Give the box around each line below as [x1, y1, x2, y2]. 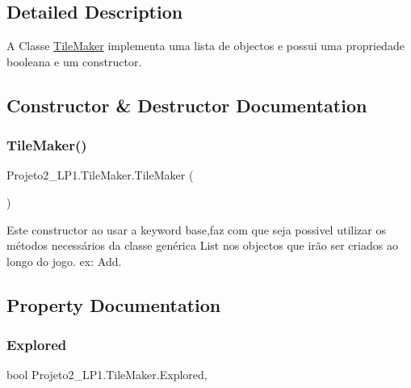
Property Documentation [6, 292, 221, 317]
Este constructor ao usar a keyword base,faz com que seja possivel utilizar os [6, 221, 386, 238]
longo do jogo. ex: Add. [6, 252, 122, 269]
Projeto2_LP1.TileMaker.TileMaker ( [6, 167, 194, 183]
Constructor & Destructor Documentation [6, 92, 367, 117]
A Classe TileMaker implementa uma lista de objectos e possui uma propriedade [6, 37, 405, 54]
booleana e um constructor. [6, 53, 142, 70]
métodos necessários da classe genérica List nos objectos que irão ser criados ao [6, 237, 398, 254]
